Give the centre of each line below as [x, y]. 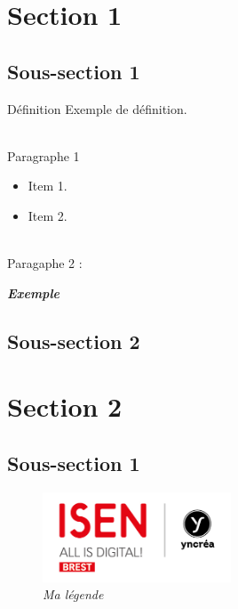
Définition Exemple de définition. [97, 108]
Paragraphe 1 [44, 155]
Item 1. [48, 186]
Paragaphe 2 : [45, 263]
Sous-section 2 [74, 341]
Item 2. [48, 215]
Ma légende [73, 594]
